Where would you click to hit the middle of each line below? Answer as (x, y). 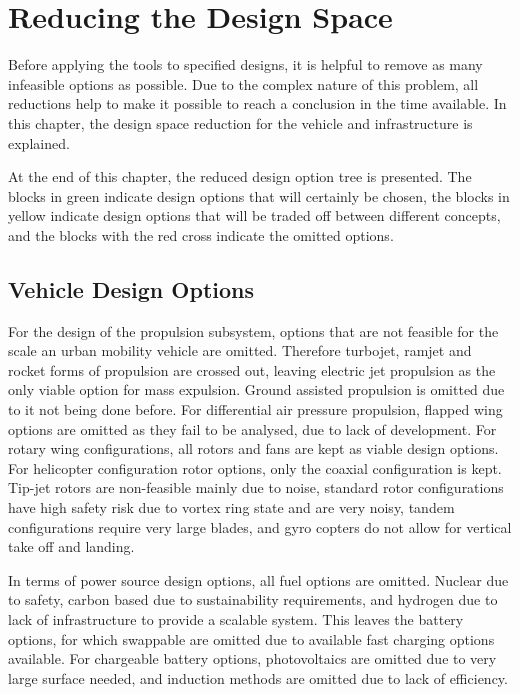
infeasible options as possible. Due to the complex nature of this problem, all (243, 83)
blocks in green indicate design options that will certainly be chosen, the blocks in (259, 195)
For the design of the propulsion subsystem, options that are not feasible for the (253, 330)
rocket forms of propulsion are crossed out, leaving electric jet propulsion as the (252, 369)
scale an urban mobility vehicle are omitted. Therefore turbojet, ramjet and (240, 350)
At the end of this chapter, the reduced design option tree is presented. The (240, 176)
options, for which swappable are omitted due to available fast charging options (251, 638)
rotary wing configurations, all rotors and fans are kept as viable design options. (253, 448)
